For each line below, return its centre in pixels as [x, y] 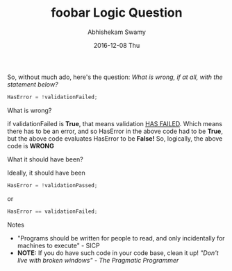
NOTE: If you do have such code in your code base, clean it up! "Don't [118, 253]
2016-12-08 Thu [117, 45]
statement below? [33, 84]
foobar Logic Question [117, 13]
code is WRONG [31, 146]
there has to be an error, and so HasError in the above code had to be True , [115, 131]
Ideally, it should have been [46, 173]
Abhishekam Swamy [117, 32]
